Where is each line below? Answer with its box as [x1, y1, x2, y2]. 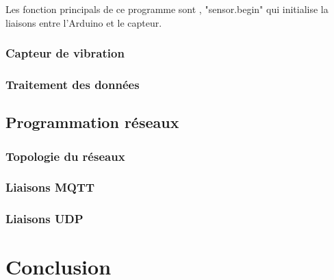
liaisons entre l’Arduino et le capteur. [5, 15, 162, 29]
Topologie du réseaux [5, 147, 125, 164]
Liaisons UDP [5, 210, 83, 227]
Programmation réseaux [5, 112, 179, 133]
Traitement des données [5, 75, 140, 92]
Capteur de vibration [5, 44, 125, 62]
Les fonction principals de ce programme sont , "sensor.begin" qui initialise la [5, 2, 329, 16]
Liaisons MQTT [5, 179, 95, 196]
